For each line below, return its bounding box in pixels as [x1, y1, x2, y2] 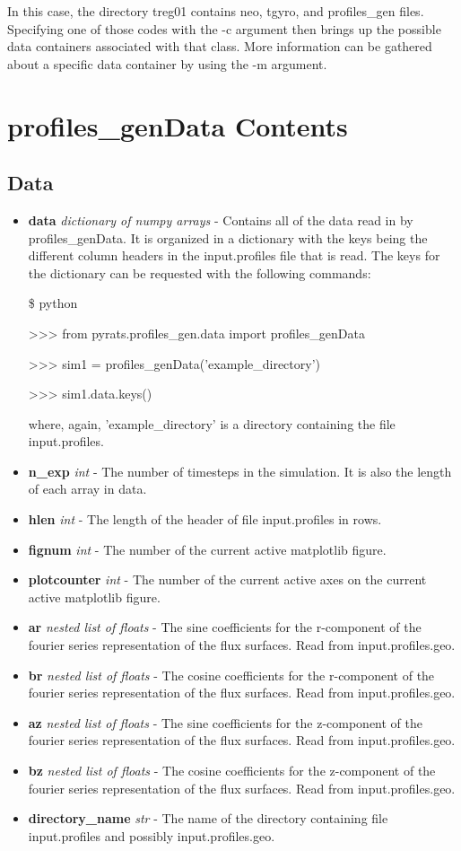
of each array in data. [28, 479, 147, 498]
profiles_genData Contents [7, 107, 348, 144]
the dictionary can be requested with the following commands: [28, 263, 371, 282]
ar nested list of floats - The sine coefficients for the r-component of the [28, 618, 422, 636]
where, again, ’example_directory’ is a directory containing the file [28, 414, 396, 433]
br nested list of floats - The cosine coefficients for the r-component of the [28, 665, 435, 684]
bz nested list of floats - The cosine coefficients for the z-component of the [28, 761, 436, 780]
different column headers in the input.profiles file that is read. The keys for [28, 246, 440, 265]
